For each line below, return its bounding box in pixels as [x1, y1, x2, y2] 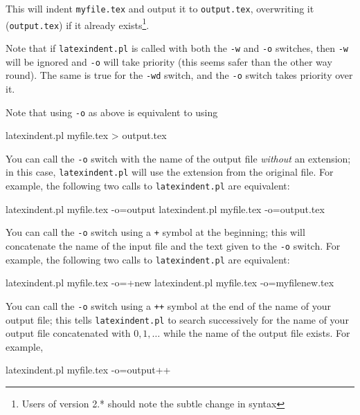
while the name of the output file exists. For [163, 326, 350, 340]
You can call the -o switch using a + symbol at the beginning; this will [6, 225, 305, 239]
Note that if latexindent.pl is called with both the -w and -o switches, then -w [6, 40, 349, 55]
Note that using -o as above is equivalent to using [6, 104, 218, 119]
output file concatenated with [6, 326, 131, 340]
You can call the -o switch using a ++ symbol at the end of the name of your [6, 298, 331, 313]
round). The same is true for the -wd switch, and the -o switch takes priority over [6, 68, 353, 82]
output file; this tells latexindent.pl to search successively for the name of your [6, 312, 349, 326]
